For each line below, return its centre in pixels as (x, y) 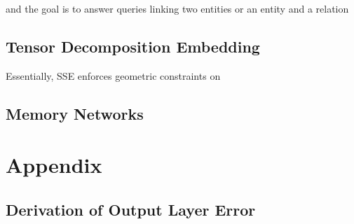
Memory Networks (75, 113)
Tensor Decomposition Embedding (133, 46)
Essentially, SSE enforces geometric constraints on (113, 75)
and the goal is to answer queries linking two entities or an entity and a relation (177, 8)
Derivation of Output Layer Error (131, 209)
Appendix (54, 165)
